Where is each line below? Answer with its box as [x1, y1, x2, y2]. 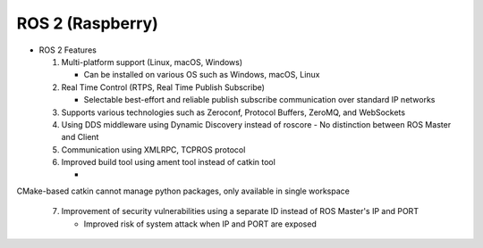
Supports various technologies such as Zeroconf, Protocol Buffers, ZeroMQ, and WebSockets [61, 107, 406, 118]
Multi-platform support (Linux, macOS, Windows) [61, 56, 243, 67]
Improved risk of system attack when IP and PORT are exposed [83, 219, 317, 229]
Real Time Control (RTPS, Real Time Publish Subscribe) [61, 81, 266, 93]
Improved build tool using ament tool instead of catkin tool [61, 157, 276, 168]
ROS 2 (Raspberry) [16, 13, 158, 33]
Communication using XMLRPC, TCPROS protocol [61, 144, 246, 155]
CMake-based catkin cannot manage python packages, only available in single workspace [16, 186, 351, 196]
